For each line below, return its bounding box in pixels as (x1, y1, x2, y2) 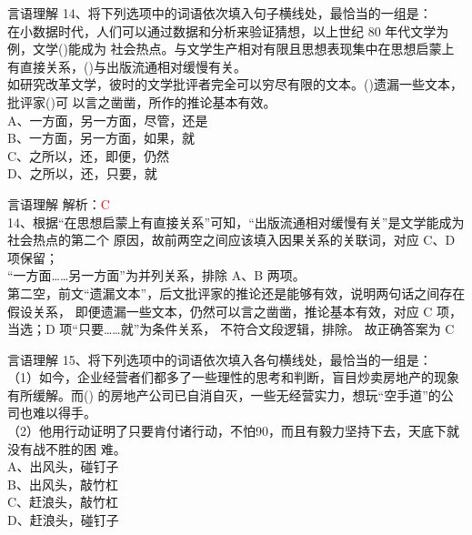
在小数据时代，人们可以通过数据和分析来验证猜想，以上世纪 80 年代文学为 (7, 21, 449, 40)
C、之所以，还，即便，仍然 (7, 146, 170, 165)
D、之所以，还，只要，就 (7, 164, 157, 183)
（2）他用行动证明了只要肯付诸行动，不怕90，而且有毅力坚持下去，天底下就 (7, 421, 459, 440)
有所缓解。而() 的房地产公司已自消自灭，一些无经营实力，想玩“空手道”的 (7, 385, 441, 404)
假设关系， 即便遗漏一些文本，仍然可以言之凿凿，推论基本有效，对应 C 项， (7, 301, 463, 320)
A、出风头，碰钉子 (7, 457, 119, 476)
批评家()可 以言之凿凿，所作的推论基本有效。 (7, 92, 276, 111)
